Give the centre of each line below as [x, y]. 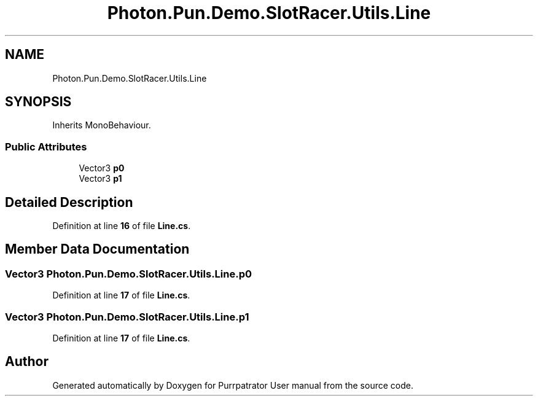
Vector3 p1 [100, 179]
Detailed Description [69, 202]
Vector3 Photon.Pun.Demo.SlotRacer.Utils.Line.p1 [127, 317]
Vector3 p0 [102, 168]
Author [27, 362]
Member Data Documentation [97, 249]
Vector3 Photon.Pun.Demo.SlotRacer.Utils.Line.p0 [129, 274]
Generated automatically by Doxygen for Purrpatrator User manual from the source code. [233, 385]
